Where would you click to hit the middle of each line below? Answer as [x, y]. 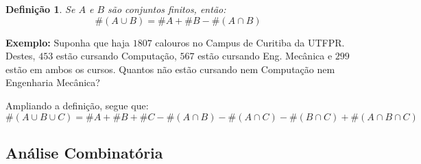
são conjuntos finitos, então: [167, 9]
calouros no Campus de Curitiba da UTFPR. [250, 42]
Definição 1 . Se [40, 9]
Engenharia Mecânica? [53, 82]
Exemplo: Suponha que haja [68, 42]
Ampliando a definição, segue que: [77, 105]
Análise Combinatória [84, 152]
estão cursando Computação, [116, 56]
